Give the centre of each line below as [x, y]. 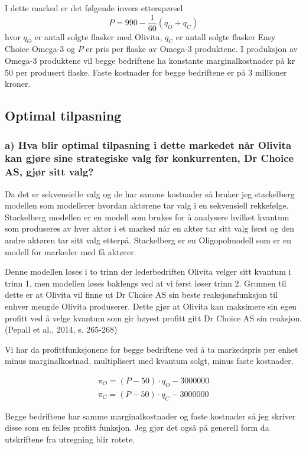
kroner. [18, 84]
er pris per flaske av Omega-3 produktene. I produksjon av [192, 49]
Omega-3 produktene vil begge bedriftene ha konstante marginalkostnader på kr [150, 61]
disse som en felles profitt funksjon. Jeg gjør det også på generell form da [137, 427]
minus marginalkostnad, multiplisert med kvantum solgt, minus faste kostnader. [149, 361]
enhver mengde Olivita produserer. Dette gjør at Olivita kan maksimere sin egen [151, 306]
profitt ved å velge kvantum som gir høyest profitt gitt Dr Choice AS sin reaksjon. [154, 318]
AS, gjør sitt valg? [49, 172]
